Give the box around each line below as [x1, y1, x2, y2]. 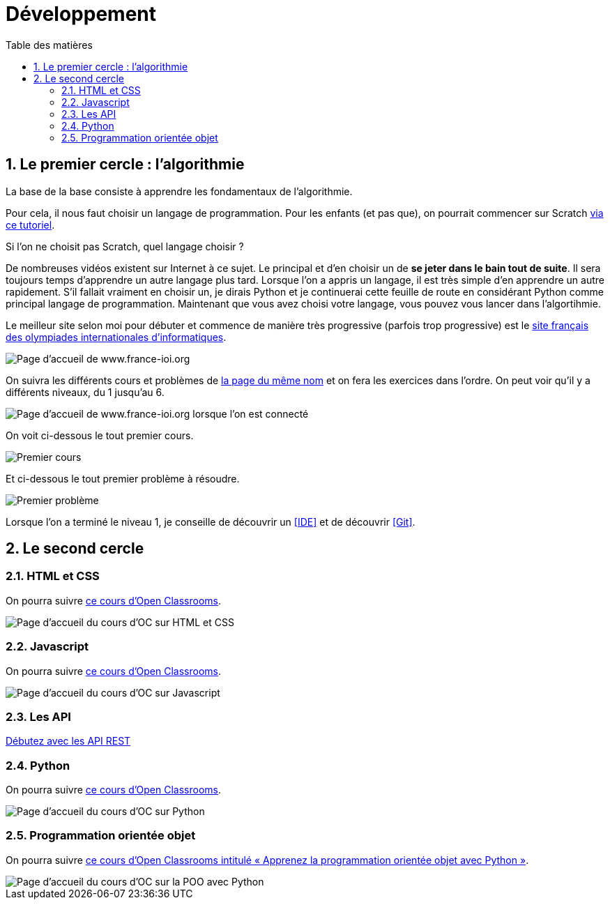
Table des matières [6, 38, 93, 51]
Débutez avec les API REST [6, 735, 131, 747]
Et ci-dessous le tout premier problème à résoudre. [6, 472, 240, 485]
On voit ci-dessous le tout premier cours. [6, 429, 194, 441]
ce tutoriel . [6, 218, 55, 231]
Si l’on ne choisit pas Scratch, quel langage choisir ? [6, 240, 244, 252]
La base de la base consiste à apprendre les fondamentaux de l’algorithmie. [6, 185, 353, 197]
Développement [6, 2, 157, 26]
